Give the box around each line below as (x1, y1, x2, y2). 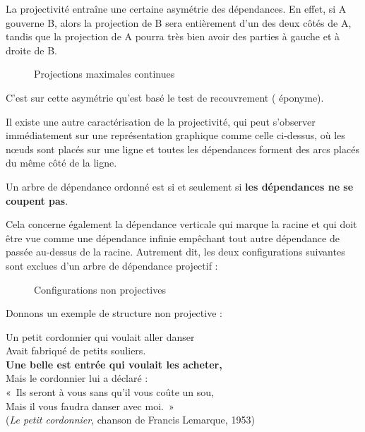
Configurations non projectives (34, 282, 166, 296)
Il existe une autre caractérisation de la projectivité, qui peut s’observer (6, 114, 316, 128)
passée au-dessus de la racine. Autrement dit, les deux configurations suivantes (6, 244, 345, 259)
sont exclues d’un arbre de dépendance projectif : (6, 258, 218, 272)
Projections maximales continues (34, 66, 175, 81)
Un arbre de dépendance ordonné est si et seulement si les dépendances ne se (6, 179, 354, 193)
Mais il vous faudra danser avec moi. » (6, 398, 174, 413)
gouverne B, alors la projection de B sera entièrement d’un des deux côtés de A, (6, 15, 352, 30)
